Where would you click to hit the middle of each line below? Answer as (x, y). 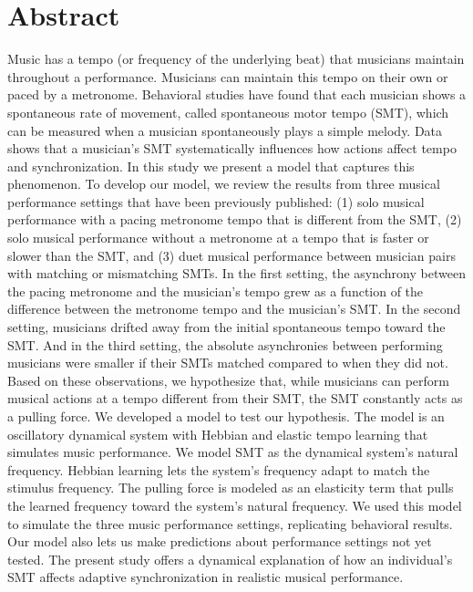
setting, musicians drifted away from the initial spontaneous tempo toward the (226, 327)
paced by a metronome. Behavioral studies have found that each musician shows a (237, 94)
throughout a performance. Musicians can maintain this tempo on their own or (228, 76)
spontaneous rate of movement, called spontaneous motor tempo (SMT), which (228, 112)
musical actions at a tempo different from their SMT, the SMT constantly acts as (235, 398)
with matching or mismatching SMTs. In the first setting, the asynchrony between (236, 273)
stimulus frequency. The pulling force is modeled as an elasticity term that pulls (231, 488)
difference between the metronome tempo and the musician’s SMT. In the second (234, 309)
